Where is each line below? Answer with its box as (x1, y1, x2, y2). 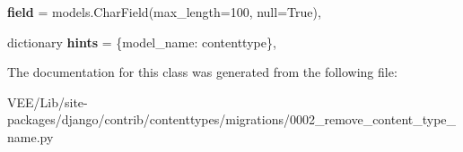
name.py (7, 127, 54, 146)
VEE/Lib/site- (7, 92, 88, 111)
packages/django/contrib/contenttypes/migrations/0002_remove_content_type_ (7, 110, 457, 129)
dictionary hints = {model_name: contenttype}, (7, 32, 276, 51)
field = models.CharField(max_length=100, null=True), (7, 3, 321, 21)
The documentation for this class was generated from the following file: (7, 63, 397, 81)
